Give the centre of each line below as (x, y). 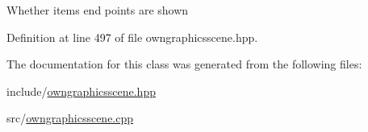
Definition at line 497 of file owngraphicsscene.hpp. (132, 37)
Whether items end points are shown (98, 10)
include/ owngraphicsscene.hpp (81, 91)
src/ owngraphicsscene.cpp (70, 118)
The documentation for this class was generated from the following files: (184, 64)
